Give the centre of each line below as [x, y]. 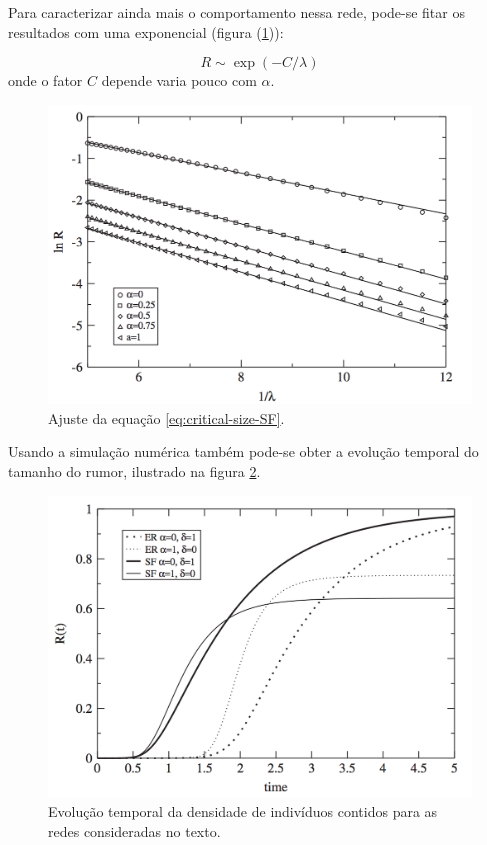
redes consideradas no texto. [134, 830]
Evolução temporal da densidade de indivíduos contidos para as [243, 810]
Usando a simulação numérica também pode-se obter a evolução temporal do [243, 451]
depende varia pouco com [179, 80]
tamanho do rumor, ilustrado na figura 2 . [134, 470]
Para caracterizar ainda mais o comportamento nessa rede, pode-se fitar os [236, 12]
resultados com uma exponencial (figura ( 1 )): [146, 31]
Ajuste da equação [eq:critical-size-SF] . [166, 417]
